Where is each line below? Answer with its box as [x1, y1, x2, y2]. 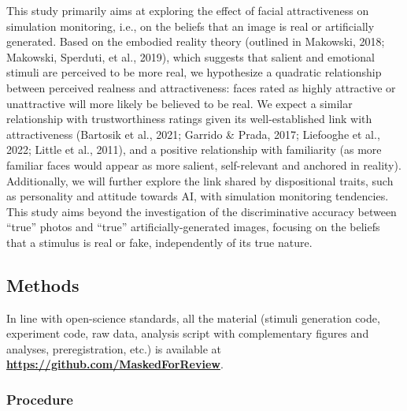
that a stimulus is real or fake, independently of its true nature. [6, 234, 313, 250]
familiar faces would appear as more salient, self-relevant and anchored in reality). [6, 156, 401, 173]
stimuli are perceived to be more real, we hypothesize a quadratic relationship [6, 64, 382, 80]
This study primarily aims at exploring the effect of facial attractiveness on [6, 2, 369, 18]
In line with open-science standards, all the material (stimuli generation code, [6, 309, 380, 326]
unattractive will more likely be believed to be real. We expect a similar [6, 95, 353, 111]
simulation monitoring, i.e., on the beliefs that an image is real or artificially [6, 17, 375, 34]
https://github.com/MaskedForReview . [6, 356, 224, 372]
